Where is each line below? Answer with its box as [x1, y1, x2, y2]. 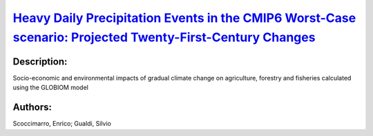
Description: [12, 56, 68, 67]
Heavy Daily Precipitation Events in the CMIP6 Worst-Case [12, 10, 356, 25]
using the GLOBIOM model [12, 83, 89, 92]
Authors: [12, 102, 52, 113]
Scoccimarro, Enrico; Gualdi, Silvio [12, 120, 112, 128]
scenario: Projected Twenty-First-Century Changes [12, 30, 316, 45]
